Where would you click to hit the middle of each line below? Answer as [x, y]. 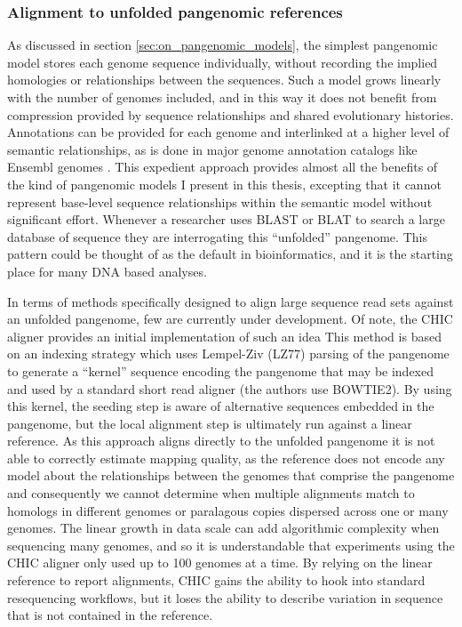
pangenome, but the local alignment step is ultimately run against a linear [210, 423]
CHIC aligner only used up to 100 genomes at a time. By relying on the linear [220, 563]
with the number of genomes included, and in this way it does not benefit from [222, 97]
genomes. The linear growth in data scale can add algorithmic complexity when [223, 528]
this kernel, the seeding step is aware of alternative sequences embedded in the [221, 406]
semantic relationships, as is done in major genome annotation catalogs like [212, 149]
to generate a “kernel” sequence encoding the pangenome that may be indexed [221, 370]
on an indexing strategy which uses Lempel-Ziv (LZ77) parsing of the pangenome [228, 354]
